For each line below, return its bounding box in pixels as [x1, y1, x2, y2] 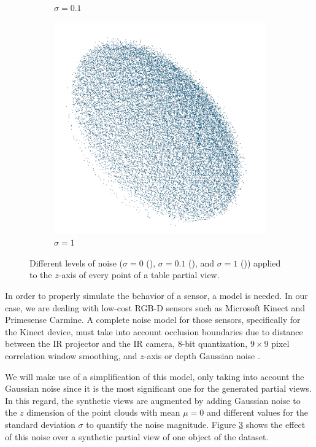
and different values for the [206, 406, 308, 419]
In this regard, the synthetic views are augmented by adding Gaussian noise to [5, 394, 301, 406]
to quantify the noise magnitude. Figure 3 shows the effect [86, 418, 306, 430]
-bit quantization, [182, 337, 248, 350]
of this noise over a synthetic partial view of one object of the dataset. [5, 430, 269, 443]
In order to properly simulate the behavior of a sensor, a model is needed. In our [5, 289, 308, 301]
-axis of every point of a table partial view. [58, 268, 220, 281]
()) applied [241, 256, 281, 269]
